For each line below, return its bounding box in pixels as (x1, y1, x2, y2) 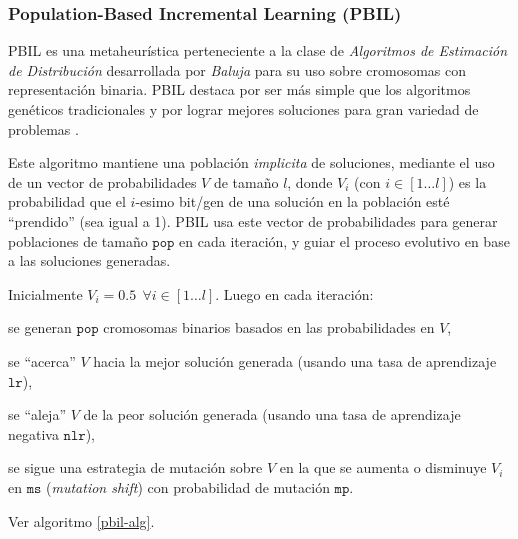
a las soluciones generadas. (8, 250, 171, 271)
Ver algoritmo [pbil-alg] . (8, 510, 155, 531)
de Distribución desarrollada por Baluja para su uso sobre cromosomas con (8, 59, 466, 80)
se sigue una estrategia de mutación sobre (8, 457, 263, 478)
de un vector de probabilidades (8, 171, 197, 192)
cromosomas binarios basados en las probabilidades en (103, 317, 435, 338)
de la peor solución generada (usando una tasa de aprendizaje (83, 404, 461, 425)
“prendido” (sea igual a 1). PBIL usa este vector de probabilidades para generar (8, 210, 498, 231)
